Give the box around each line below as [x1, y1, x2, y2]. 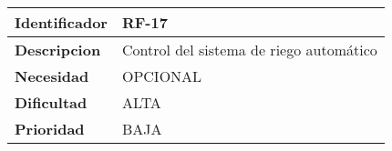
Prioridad [15, 118, 85, 139]
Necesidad [15, 65, 89, 86]
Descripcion [15, 39, 101, 60]
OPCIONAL [121, 65, 202, 86]
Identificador [15, 12, 108, 33]
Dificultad [15, 92, 88, 113]
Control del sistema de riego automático [121, 39, 377, 60]
